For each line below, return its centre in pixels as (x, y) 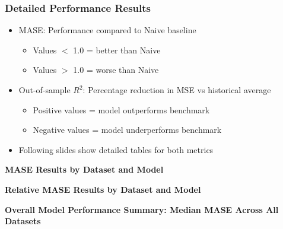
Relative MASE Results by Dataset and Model (103, 189)
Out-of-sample (44, 90)
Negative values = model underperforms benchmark (127, 130)
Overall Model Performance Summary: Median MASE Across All (142, 209)
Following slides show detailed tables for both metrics (116, 149)
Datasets (23, 221)
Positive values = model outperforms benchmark (121, 109)
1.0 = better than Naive (117, 50)
